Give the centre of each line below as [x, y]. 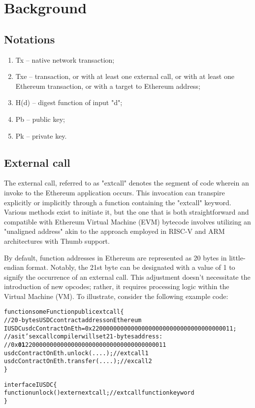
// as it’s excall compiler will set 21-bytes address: [83, 337]
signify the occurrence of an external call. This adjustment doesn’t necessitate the [127, 277]
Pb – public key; [40, 119]
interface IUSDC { [31, 385]
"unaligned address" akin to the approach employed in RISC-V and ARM [114, 231]
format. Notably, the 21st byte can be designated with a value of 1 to [131, 267]
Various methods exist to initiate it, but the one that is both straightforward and [127, 212]
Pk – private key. [41, 135]
